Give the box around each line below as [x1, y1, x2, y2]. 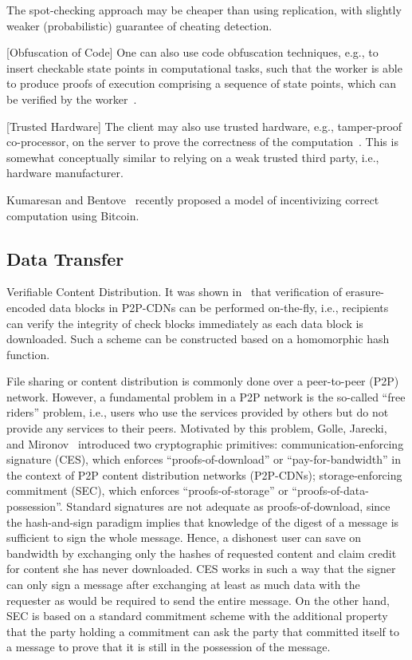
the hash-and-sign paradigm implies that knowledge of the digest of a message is [6, 513, 399, 530]
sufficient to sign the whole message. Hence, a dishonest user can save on [6, 529, 362, 546]
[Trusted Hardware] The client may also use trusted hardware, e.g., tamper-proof [6, 117, 402, 134]
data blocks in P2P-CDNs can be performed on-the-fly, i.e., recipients [49, 298, 389, 315]
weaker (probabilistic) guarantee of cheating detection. [6, 17, 273, 34]
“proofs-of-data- [292, 482, 369, 499]
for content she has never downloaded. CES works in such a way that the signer [6, 560, 396, 577]
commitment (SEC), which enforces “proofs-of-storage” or [6, 482, 288, 499]
